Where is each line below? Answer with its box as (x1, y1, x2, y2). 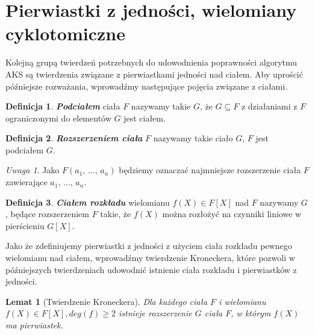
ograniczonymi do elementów (5, 111, 111, 124)
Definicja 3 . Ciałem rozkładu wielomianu (5, 195, 170, 208)
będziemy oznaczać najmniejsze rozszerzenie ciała (119, 164, 301, 176)
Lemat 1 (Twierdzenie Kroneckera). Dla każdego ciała (5, 295, 208, 307)
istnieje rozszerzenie (119, 307, 192, 319)
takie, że (100, 207, 131, 220)
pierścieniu (5, 219, 45, 232)
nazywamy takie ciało (153, 132, 233, 144)
